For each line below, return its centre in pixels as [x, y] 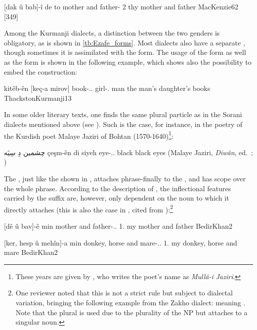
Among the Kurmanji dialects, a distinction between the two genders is [112, 33]
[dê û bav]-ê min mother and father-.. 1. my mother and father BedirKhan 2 [118, 226]
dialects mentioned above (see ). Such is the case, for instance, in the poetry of [123, 124]
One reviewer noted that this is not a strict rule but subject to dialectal [124, 293]
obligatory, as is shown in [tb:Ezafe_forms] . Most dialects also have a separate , [125, 42]
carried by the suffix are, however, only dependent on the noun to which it [117, 198]
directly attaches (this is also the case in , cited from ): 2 [88, 208]
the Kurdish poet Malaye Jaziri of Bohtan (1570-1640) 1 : [89, 135]
